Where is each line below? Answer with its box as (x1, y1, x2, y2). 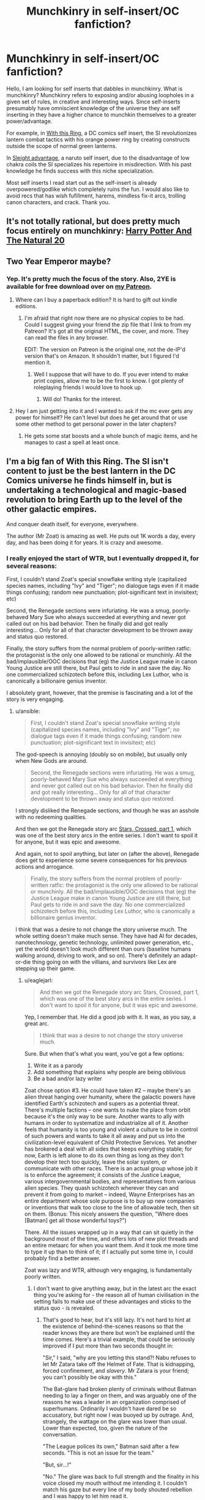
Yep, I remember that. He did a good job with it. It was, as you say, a (24, 1014, 196, 1021)
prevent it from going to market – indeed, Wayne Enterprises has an (24, 1191, 195, 1198)
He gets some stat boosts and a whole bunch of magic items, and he (24, 433, 198, 440)
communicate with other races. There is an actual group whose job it (24, 1165, 198, 1172)
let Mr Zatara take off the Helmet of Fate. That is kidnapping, (42, 1361, 195, 1368)
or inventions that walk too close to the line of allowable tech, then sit (24, 1204, 199, 1211)
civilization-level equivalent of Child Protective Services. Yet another (24, 1139, 197, 1146)
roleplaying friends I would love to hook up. (33, 384, 143, 391)
